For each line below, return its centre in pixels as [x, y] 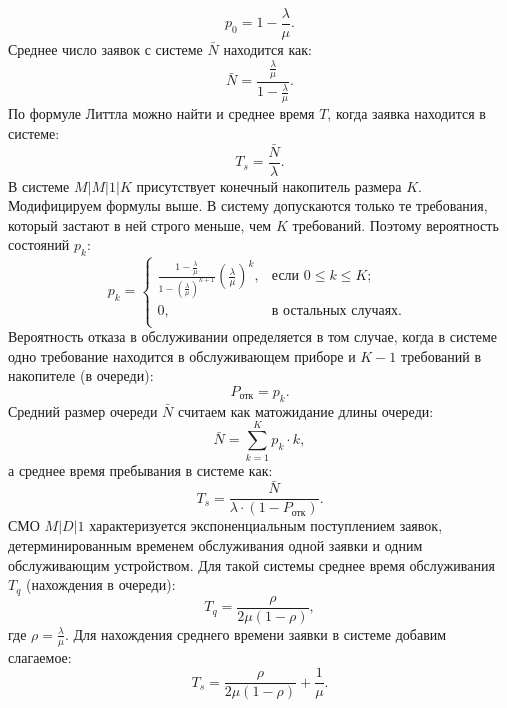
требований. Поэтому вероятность [395, 224]
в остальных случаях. [336, 310]
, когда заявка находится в [406, 113]
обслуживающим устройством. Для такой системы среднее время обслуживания [251, 564]
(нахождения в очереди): [101, 584]
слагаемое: [40, 656]
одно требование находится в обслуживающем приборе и [182, 355]
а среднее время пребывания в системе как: [140, 469]
